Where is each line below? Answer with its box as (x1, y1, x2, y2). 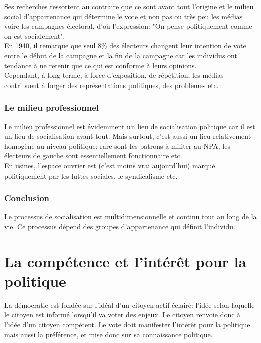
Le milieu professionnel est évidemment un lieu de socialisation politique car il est (4, 121, 255, 131)
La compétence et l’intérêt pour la (4, 250, 247, 271)
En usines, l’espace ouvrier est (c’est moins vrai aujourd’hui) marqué (4, 160, 215, 170)
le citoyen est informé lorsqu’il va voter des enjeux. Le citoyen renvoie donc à (4, 309, 241, 320)
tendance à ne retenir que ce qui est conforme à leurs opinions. (4, 60, 197, 70)
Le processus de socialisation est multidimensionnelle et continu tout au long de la (4, 211, 257, 222)
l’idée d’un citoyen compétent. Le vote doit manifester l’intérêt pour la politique (4, 319, 250, 330)
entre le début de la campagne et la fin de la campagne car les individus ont (4, 50, 237, 60)
